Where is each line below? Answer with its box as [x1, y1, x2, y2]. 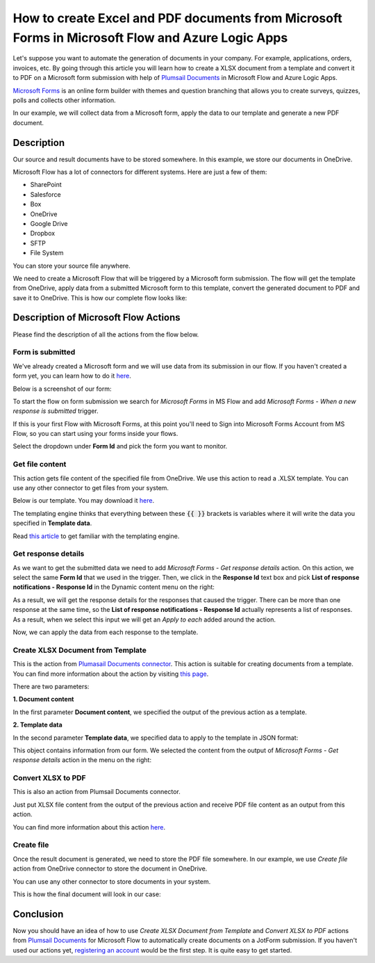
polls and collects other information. [12, 96, 116, 104]
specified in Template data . [12, 519, 92, 528]
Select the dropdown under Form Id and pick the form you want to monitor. [12, 442, 228, 451]
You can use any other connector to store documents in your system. [12, 877, 211, 886]
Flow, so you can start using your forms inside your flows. [12, 430, 178, 438]
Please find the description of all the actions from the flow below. [12, 330, 199, 339]
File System [30, 249, 64, 257]
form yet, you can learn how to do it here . [12, 372, 131, 380]
